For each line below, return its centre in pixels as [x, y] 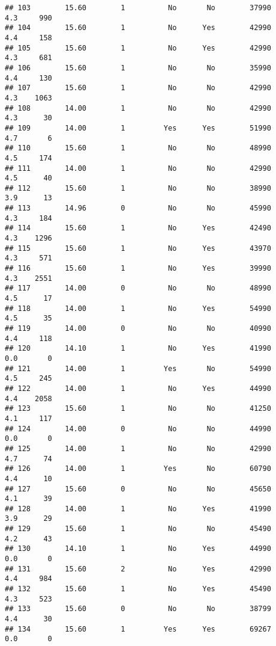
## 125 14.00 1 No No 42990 [138, 448]
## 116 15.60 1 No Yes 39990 [138, 269]
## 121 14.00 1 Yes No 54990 [138, 368]
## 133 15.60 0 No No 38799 [138, 609]
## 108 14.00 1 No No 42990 [138, 108]
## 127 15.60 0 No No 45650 [138, 489]
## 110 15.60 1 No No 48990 [138, 148]
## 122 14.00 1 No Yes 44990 [138, 388]
